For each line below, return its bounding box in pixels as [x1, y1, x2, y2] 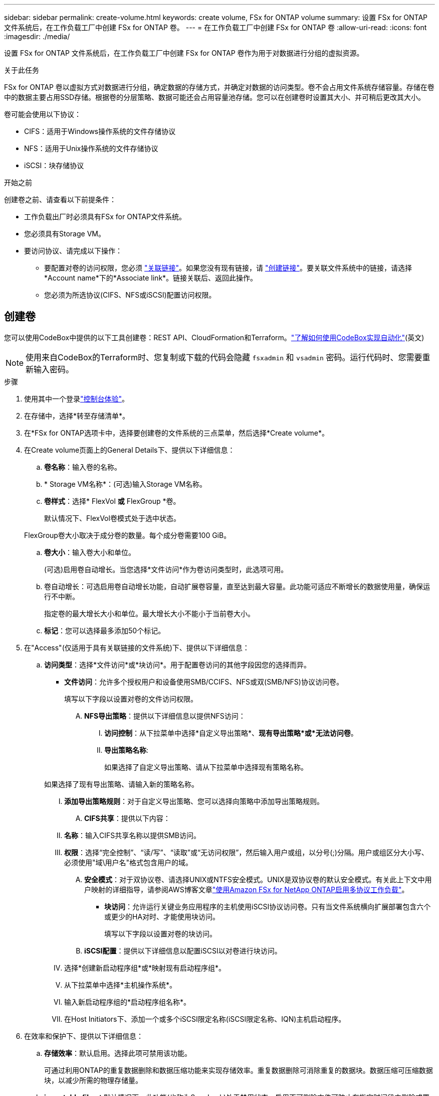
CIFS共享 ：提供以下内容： [84, 813, 170, 823]
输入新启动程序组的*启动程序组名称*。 [64, 997, 191, 1006]
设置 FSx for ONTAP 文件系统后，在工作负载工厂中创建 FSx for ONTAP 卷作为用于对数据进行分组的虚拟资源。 [4, 49, 364, 57]
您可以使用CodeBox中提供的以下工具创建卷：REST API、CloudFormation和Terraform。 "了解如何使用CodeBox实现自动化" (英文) [4, 333, 424, 342]
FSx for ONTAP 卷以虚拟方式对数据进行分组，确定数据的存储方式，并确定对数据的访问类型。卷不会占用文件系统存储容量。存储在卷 [4, 83, 434, 91]
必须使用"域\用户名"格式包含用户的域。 [64, 858, 193, 867]
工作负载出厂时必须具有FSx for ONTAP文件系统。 [24, 212, 186, 221]
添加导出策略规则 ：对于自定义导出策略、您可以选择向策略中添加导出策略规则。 [64, 796, 324, 805]
